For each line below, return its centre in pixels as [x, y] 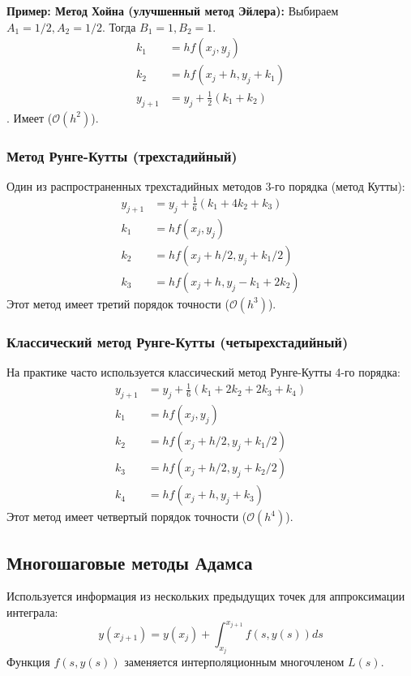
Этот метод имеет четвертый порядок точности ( [127, 517]
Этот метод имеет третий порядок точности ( [118, 303]
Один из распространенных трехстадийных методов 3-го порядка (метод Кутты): [206, 185]
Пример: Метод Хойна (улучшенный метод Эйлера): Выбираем [173, 11]
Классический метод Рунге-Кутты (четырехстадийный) [178, 341]
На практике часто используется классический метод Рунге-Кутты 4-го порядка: [203, 372]
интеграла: [32, 611]
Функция [28, 662]
